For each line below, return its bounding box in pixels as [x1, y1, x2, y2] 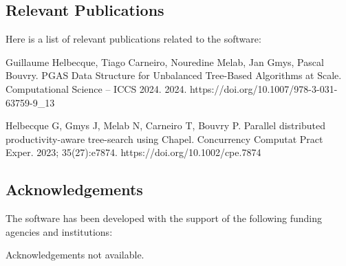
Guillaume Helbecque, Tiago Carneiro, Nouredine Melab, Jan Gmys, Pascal [6, 54, 324, 69]
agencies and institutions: [6, 224, 113, 239]
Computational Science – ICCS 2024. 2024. [6, 81, 187, 96]
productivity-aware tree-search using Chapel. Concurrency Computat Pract [6, 131, 323, 146]
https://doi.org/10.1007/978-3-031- [189, 81, 338, 96]
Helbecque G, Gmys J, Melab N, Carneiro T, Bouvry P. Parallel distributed [6, 118, 325, 133]
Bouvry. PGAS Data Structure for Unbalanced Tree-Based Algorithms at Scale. [6, 68, 342, 82]
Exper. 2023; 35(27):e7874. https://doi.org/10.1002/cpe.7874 [6, 145, 261, 159]
